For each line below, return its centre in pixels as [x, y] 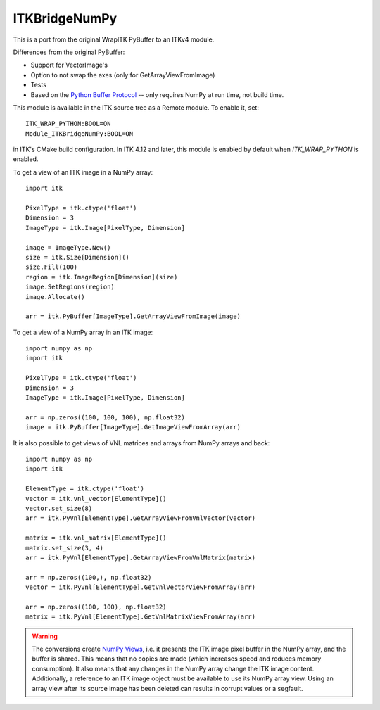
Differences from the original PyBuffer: [69, 52]
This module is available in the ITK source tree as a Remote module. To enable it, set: [136, 107]
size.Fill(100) [52, 267]
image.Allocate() [55, 297]
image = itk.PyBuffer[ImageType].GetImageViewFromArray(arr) [133, 427]
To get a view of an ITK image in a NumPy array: [83, 172]
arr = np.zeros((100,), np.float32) [89, 577]
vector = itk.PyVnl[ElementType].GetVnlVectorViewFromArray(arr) [141, 587]
